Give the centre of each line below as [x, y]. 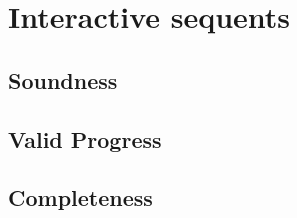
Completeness [80, 197]
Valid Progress [85, 138]
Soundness [63, 79]
